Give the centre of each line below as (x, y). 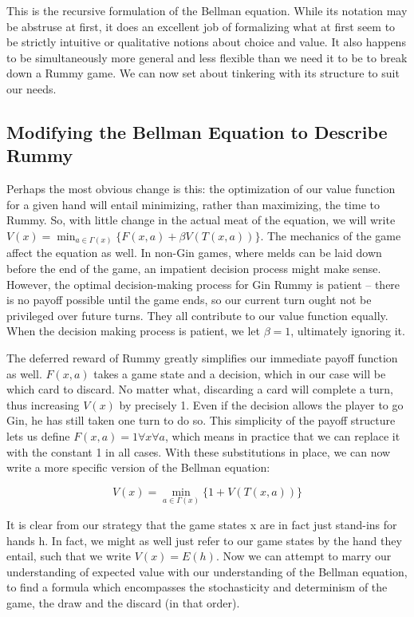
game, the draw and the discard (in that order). (123, 602)
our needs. (32, 88)
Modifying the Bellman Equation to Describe (197, 131)
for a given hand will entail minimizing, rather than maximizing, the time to (193, 204)
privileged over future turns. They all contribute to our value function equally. (197, 315)
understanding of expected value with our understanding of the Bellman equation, (207, 571)
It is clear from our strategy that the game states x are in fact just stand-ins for (202, 524)
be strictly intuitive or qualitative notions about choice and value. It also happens (206, 42)
